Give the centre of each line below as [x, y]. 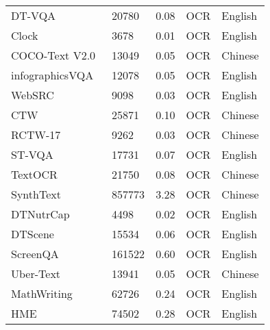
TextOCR [34, 174]
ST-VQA [32, 154]
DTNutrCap [40, 214]
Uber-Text [36, 274]
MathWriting [42, 293]
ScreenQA [35, 254]
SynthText [36, 194]
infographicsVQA [52, 75]
